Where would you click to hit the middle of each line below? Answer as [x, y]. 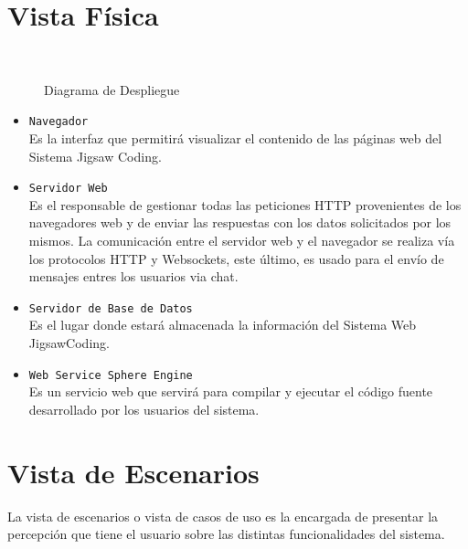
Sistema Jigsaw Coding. [95, 156]
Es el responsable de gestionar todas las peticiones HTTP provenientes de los [245, 204]
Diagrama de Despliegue [112, 89]
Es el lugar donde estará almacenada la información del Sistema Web [223, 325]
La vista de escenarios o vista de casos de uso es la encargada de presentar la [223, 516]
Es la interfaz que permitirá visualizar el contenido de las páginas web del [235, 137]
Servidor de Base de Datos [111, 308]
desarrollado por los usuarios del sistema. [144, 409]
